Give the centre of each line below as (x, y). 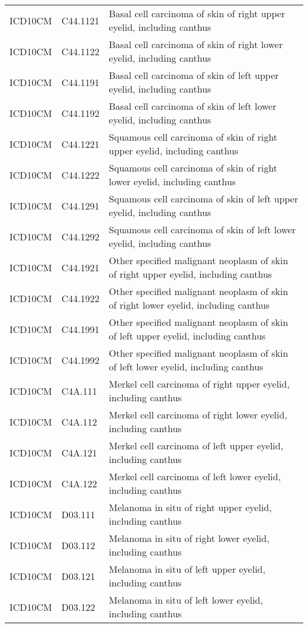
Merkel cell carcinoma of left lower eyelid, (195, 476)
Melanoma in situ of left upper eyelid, (187, 569)
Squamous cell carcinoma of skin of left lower (202, 229)
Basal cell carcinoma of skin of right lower (196, 44)
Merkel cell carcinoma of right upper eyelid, (199, 384)
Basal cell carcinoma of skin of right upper (197, 13)
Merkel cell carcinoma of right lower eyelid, (198, 415)
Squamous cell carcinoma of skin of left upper (203, 199)
